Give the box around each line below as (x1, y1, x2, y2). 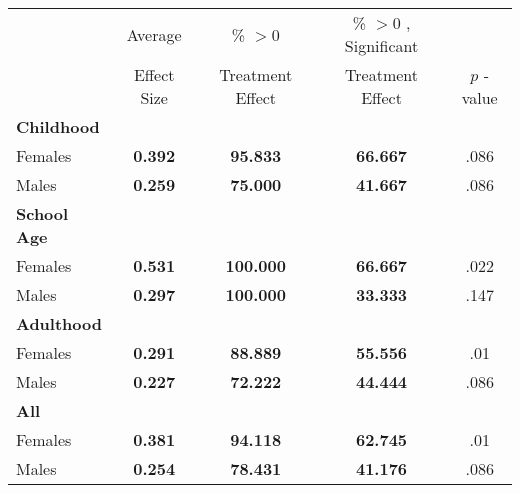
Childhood (16, 115, 100, 138)
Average (126, 22, 182, 46)
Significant (344, 34, 419, 57)
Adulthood (16, 312, 102, 335)
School (16, 202, 69, 225)
